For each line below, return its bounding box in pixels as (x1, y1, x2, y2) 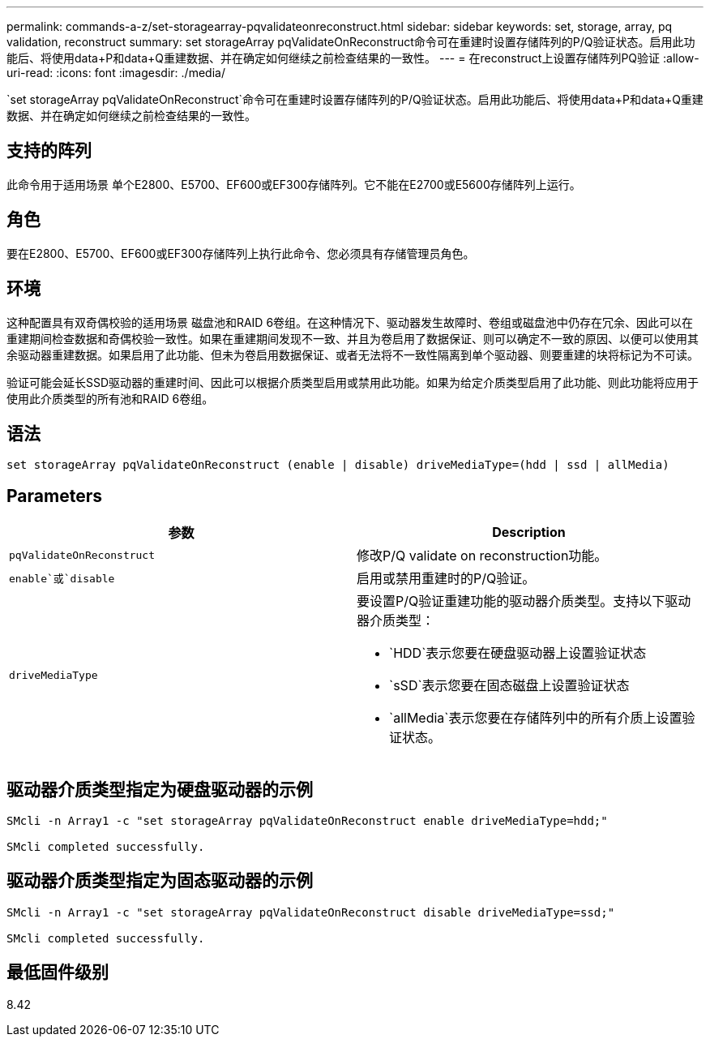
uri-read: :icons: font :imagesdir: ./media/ (6, 66, 225, 79)
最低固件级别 (6, 962, 109, 983)
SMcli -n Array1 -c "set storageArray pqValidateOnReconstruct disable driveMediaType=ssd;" (6, 905, 615, 919)
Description (492, 524, 566, 541)
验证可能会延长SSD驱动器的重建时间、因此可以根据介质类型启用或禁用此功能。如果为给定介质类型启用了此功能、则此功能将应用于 (6, 375, 699, 389)
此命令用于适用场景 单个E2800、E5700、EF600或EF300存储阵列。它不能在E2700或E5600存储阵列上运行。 (6, 177, 581, 191)
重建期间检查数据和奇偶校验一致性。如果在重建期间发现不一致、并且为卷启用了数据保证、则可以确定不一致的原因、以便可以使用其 (6, 331, 699, 346)
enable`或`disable (9, 572, 115, 585)
